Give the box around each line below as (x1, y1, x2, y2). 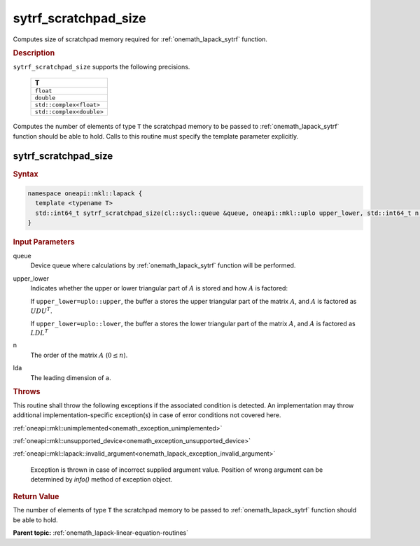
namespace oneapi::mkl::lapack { (27, 189, 143, 197)
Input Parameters (13, 237, 75, 247)
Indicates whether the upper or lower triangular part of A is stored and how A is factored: (30, 284, 288, 293)
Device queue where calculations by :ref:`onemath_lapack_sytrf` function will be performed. (30, 261, 296, 269)
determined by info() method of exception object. (30, 475, 173, 484)
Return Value (13, 491, 59, 501)
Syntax (13, 169, 38, 178)
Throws (13, 386, 41, 396)
